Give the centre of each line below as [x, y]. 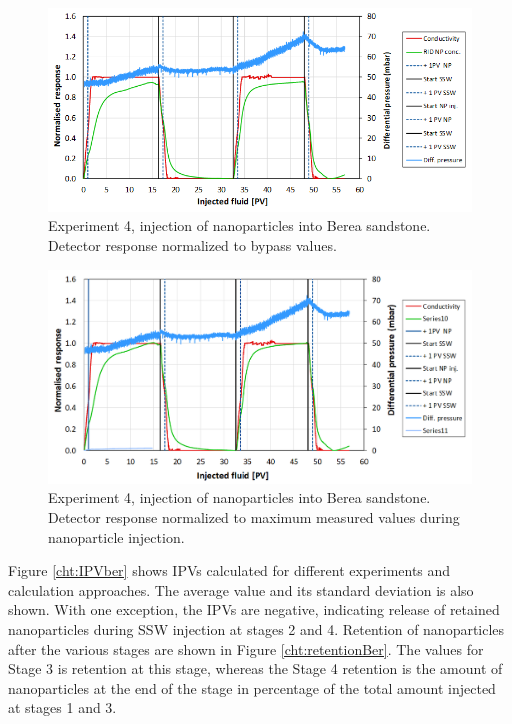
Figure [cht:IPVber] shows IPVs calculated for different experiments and [229, 570]
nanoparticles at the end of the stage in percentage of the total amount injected [252, 687]
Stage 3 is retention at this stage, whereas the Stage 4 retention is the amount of [255, 668]
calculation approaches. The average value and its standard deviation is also [241, 589]
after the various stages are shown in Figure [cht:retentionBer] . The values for [246, 648]
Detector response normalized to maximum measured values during [254, 517]
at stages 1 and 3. [62, 707]
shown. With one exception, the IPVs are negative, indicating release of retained [254, 609]
